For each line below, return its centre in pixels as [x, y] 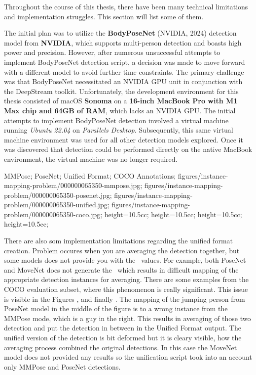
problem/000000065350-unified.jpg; [57, 205]
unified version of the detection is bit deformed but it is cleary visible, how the [123, 337]
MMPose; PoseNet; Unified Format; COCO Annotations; [90, 175]
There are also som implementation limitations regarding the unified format [118, 241]
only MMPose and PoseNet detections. [62, 366]
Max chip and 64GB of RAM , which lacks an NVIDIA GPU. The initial [120, 110]
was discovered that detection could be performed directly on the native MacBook [128, 149]
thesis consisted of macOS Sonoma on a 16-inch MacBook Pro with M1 [121, 101]
